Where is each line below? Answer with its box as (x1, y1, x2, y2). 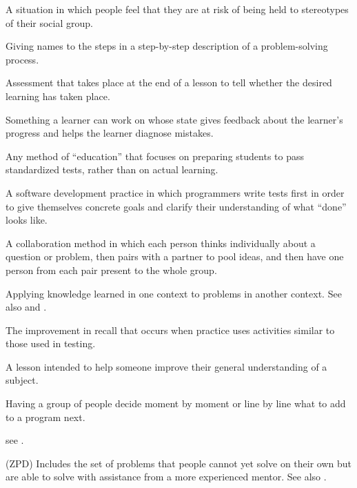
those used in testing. (6, 336, 96, 351)
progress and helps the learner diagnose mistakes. (6, 126, 214, 140)
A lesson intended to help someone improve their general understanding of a (6, 359, 327, 373)
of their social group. (6, 15, 93, 30)
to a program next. (6, 409, 85, 424)
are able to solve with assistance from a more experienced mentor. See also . (6, 469, 327, 484)
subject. (6, 373, 39, 387)
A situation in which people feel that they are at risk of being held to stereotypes (6, 2, 349, 16)
